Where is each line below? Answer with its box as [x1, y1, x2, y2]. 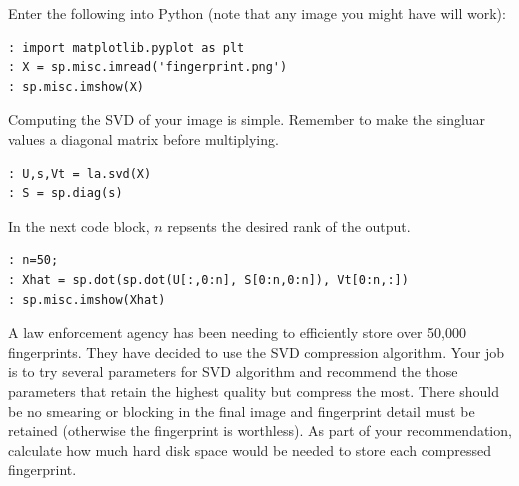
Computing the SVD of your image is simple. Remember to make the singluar [8, 109, 486, 130]
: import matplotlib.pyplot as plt [8, 40, 245, 55]
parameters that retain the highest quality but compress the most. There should [8, 380, 500, 401]
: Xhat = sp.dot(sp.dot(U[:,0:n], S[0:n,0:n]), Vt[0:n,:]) [8, 272, 409, 287]
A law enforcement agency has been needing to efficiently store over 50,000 [8, 322, 466, 343]
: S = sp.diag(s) [8, 186, 123, 201]
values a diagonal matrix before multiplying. [8, 128, 279, 149]
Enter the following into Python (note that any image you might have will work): [8, 3, 506, 23]
